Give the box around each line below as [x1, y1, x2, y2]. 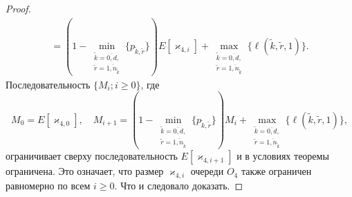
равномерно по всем [6, 178, 91, 193]
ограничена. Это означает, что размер [6, 164, 164, 178]
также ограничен [241, 164, 312, 178]
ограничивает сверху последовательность [6, 149, 178, 163]
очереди [190, 164, 224, 178]
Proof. [6, 1, 31, 15]
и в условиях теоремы [237, 149, 329, 163]
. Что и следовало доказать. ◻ [114, 178, 243, 193]
